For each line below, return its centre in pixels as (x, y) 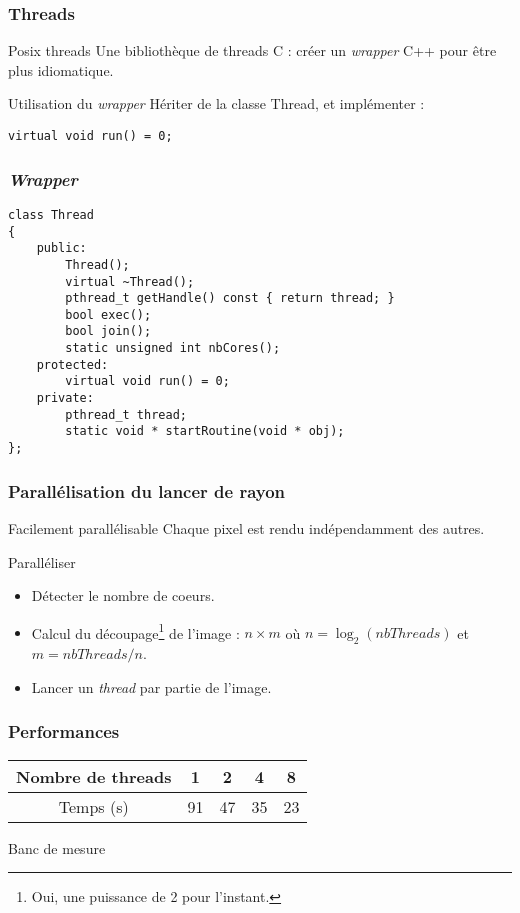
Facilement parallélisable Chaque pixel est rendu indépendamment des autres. (246, 527)
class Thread (51, 214)
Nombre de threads (94, 776)
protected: (72, 364)
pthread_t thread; (126, 414)
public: (61, 248)
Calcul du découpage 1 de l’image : (135, 631)
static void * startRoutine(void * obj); (205, 431)
